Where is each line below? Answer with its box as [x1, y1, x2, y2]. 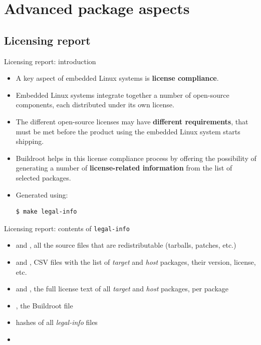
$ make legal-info [16, 208, 77, 216]
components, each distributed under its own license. [16, 99, 174, 110]
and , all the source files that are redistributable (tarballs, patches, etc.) [16, 240, 236, 250]
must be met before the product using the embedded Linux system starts [16, 126, 240, 136]
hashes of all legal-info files [16, 317, 98, 327]
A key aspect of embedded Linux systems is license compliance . [16, 73, 219, 83]
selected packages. [16, 172, 71, 183]
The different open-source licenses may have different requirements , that [16, 116, 248, 126]
